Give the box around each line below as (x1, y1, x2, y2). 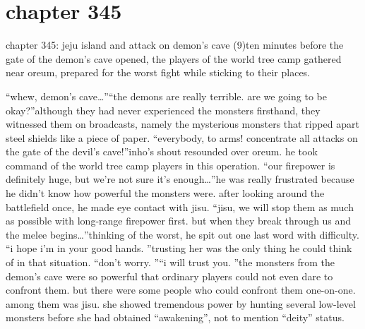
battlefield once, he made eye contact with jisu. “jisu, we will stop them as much (6, 199, 354, 214)
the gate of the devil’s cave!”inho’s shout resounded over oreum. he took (6, 144, 318, 159)
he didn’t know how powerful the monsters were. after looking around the (6, 186, 325, 201)
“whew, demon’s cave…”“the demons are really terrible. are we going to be (6, 88, 327, 103)
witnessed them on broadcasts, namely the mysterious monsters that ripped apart (6, 116, 359, 131)
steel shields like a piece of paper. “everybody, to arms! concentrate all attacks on (6, 130, 358, 145)
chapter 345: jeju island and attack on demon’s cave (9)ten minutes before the (6, 37, 344, 52)
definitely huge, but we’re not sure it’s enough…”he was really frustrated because (6, 172, 354, 186)
